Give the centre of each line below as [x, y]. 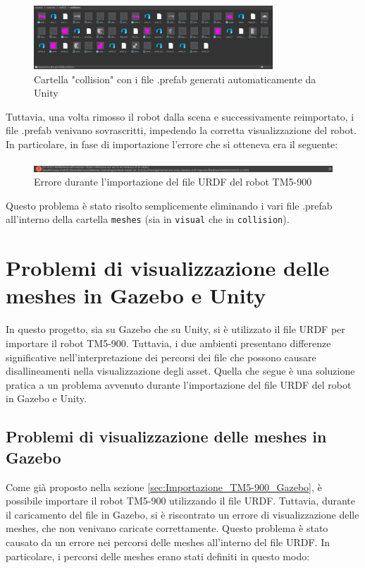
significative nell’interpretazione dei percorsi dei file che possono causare [161, 357]
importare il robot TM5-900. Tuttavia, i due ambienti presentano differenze [168, 343]
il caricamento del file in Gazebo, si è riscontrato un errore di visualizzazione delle [182, 514]
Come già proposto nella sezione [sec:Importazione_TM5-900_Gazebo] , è [164, 487]
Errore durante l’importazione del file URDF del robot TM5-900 [173, 182]
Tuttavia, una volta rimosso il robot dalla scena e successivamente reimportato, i [180, 116]
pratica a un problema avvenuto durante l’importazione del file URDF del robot [179, 384]
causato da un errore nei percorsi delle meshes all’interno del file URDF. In [168, 542]
